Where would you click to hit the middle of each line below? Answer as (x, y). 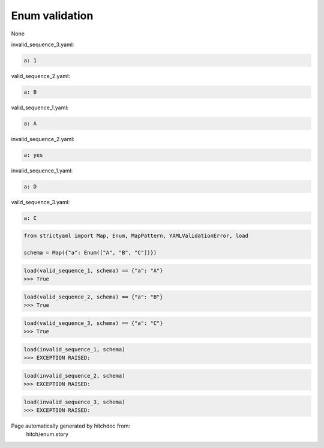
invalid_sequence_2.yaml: (43, 139)
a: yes (33, 155)
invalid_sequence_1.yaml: (42, 171)
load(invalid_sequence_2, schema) (74, 376)
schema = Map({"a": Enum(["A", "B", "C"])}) (90, 253)
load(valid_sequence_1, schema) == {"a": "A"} (93, 271)
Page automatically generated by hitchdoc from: (70, 426)
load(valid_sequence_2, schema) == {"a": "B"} (93, 297)
